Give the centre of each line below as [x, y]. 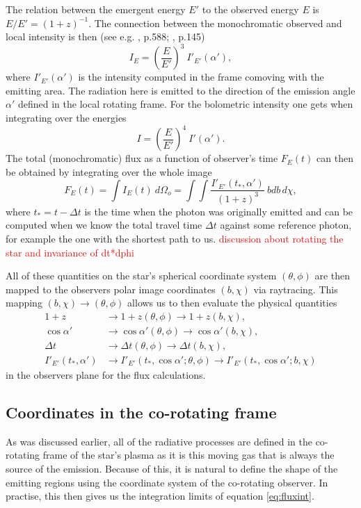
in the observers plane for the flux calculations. [106, 375]
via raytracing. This [296, 289]
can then [335, 158]
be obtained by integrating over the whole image [109, 171]
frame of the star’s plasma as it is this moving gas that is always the [188, 455]
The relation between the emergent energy [96, 9]
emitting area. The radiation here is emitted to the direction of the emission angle [180, 90]
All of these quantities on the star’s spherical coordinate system [141, 276]
